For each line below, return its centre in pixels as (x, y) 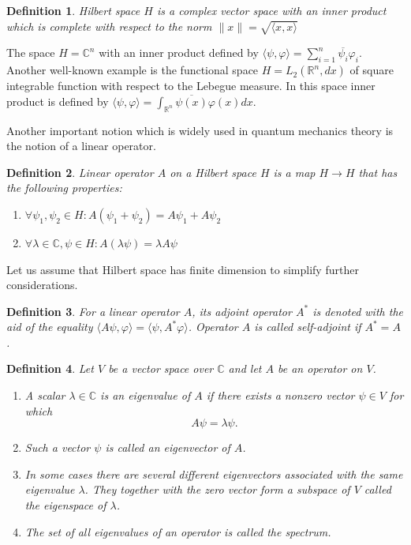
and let (245, 368)
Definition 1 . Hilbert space (73, 10)
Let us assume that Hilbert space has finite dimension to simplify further (183, 269)
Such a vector (58, 447)
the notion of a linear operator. (81, 146)
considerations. (42, 285)
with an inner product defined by (179, 53)
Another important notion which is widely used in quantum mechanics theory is (200, 130)
